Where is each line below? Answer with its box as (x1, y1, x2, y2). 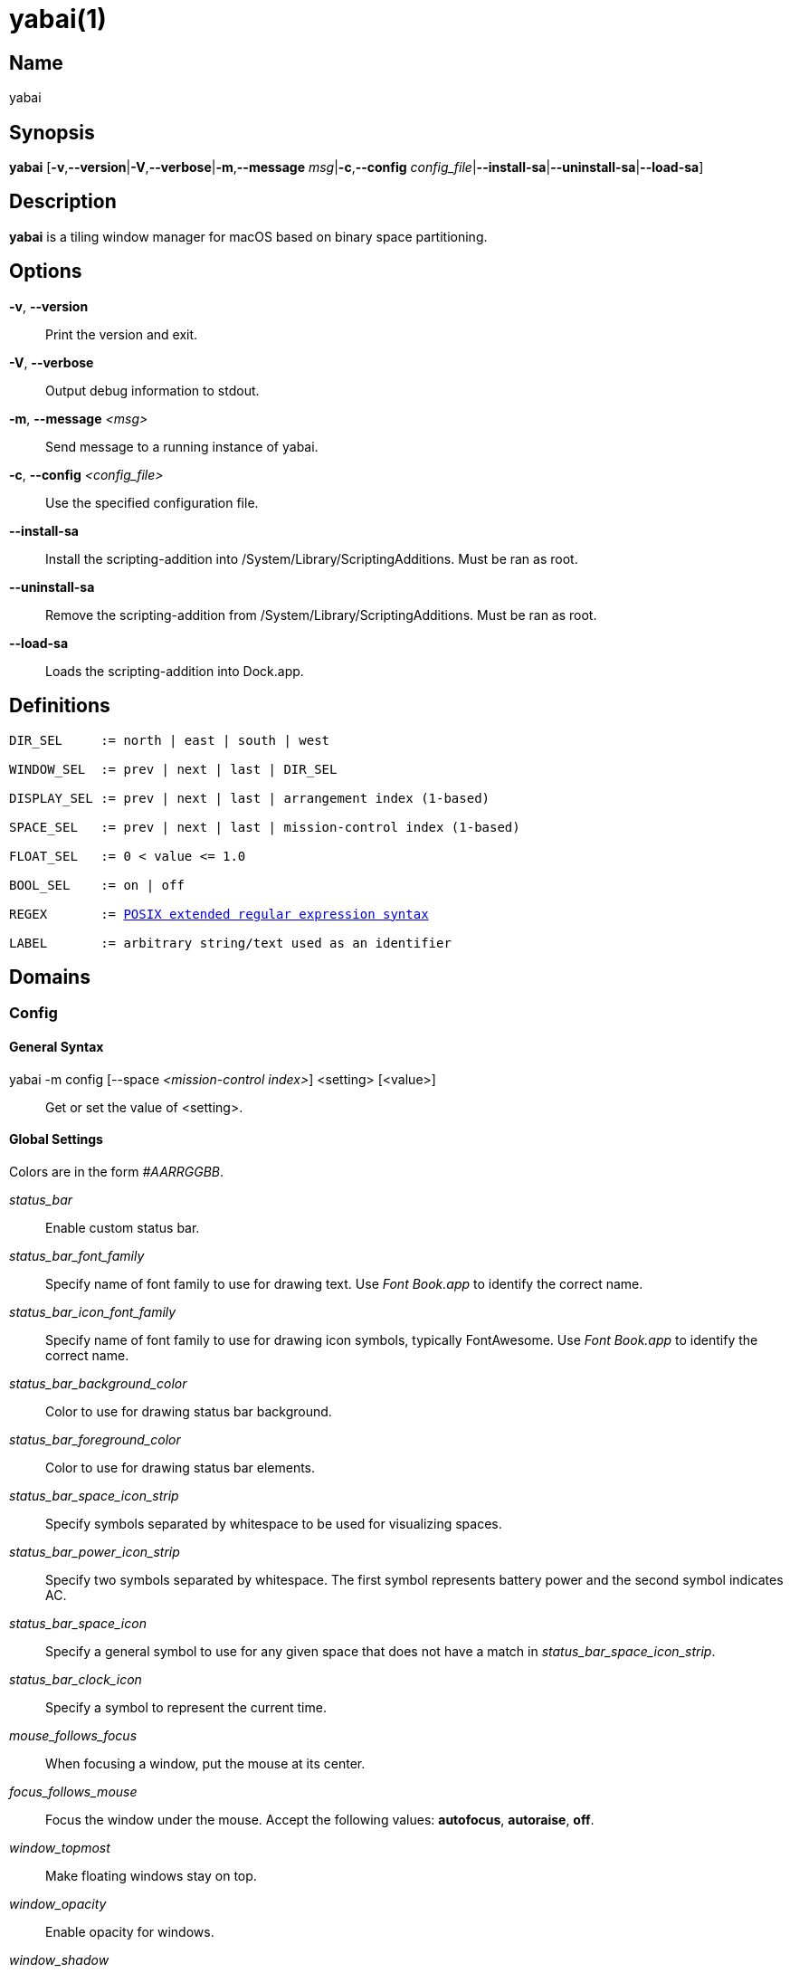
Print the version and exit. (45, 326, 198, 342)
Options (9, 260, 82, 283)
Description (9, 190, 117, 214)
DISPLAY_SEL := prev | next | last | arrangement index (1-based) (9, 790, 490, 805)
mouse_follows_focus (9, 1727, 138, 1743)
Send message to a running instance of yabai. (45, 438, 319, 454)
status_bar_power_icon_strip (9, 1543, 180, 1559)
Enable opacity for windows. (45, 1923, 214, 1940)
